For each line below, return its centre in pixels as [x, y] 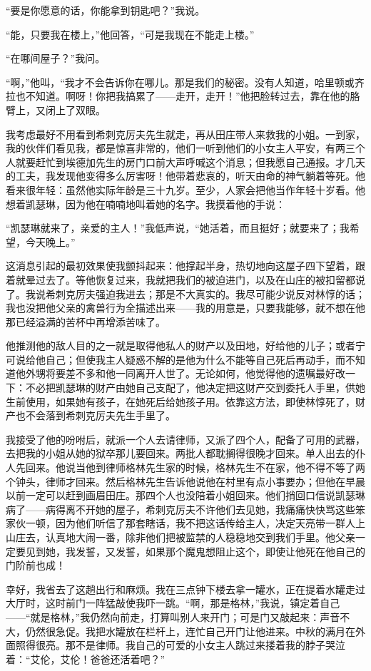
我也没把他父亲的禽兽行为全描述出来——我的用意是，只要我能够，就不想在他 [185, 308]
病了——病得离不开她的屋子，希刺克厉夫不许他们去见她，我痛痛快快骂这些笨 [185, 509]
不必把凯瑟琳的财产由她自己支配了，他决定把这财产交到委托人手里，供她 [195, 388]
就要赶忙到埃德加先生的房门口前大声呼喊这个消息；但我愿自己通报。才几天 [190, 162]
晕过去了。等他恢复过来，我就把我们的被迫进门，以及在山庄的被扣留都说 [195, 279]
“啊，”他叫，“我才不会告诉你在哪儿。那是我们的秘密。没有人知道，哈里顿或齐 [185, 82]
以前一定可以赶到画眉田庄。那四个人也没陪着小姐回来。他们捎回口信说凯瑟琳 [185, 495]
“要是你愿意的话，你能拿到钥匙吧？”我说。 [106, 10]
